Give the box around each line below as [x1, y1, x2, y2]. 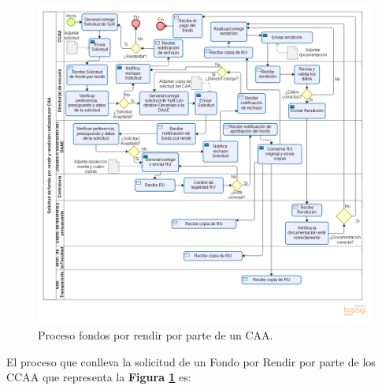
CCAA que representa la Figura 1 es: [6, 369, 191, 385]
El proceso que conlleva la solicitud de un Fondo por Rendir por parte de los [6, 353, 376, 369]
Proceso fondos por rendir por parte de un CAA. [38, 327, 273, 343]
